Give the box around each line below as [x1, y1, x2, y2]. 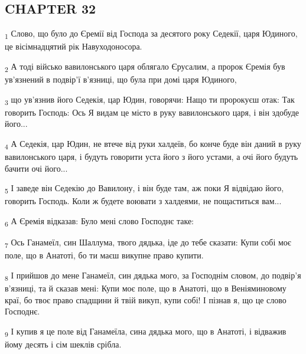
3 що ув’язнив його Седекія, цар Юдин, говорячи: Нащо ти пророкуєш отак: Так [5, 93, 295, 107]
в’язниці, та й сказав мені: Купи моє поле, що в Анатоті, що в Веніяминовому [5, 281, 287, 294]
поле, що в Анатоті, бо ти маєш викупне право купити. [5, 249, 204, 261]
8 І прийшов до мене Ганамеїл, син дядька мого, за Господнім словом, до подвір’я [5, 268, 301, 283]
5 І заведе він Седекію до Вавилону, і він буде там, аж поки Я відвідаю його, [5, 182, 284, 196]
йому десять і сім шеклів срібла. [5, 337, 122, 350]
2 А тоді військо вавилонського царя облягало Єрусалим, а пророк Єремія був [5, 60, 285, 74]
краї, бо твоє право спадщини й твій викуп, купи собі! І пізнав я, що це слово [5, 293, 287, 306]
